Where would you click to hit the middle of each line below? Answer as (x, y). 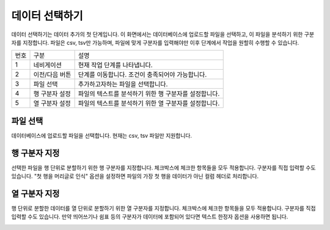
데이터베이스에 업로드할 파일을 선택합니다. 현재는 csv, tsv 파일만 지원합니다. (102, 135)
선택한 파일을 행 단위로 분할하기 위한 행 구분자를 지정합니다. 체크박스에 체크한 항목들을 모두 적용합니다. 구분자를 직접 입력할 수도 (163, 168)
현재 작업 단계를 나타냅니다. (115, 65)
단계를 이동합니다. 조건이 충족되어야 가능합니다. (142, 75)
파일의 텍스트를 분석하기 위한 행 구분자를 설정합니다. (149, 94)
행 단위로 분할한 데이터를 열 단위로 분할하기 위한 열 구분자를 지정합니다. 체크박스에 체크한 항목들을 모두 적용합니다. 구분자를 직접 (163, 209)
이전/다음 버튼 (52, 75)
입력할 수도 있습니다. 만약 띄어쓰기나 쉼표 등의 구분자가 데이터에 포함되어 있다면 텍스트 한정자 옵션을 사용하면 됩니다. (150, 217)
